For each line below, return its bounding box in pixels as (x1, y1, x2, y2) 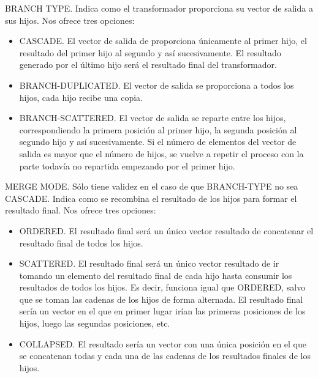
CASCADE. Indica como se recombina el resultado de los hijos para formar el (5, 191, 297, 204)
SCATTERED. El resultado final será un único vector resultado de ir (19, 257, 279, 270)
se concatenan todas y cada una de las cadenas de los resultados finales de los (19, 349, 311, 362)
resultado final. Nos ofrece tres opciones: (5, 204, 156, 217)
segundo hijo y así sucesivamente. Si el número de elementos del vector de (19, 135, 297, 148)
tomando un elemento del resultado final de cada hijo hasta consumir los (19, 269, 292, 281)
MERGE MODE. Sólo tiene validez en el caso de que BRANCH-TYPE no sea (5, 180, 298, 193)
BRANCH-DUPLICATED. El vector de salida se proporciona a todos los (19, 78, 294, 91)
